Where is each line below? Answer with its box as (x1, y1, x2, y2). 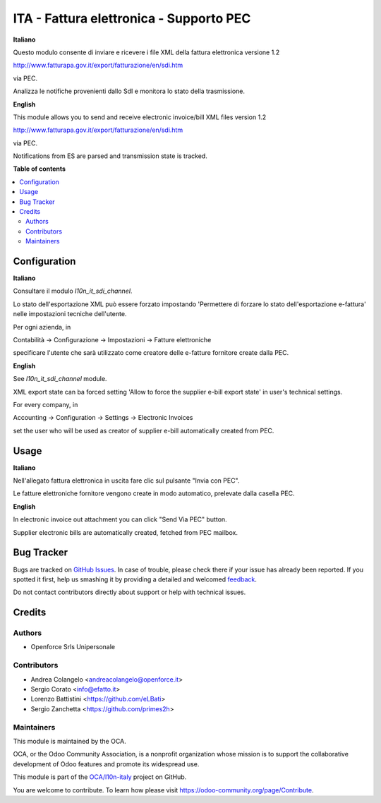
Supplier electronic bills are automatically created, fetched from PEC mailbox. (13, 528, 238, 536)
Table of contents (13, 164, 66, 173)
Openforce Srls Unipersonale (30, 643, 116, 651)
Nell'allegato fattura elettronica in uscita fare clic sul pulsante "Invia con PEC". (13, 476, 240, 485)
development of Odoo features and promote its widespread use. (13, 759, 200, 768)
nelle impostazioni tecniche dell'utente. (13, 310, 127, 318)
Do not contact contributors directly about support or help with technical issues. (13, 588, 246, 596)
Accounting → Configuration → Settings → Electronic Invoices (13, 413, 193, 422)
